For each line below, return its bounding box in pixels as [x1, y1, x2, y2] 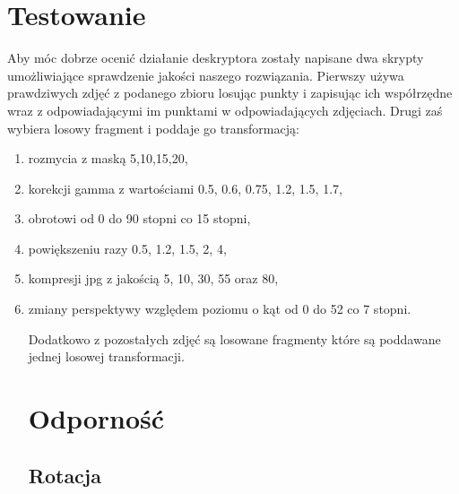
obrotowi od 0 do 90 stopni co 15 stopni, [28, 209, 251, 228]
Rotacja [28, 461, 101, 489]
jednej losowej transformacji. [28, 347, 185, 366]
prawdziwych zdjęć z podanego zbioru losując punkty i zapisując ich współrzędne [7, 83, 453, 102]
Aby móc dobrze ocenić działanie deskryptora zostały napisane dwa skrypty [7, 48, 424, 67]
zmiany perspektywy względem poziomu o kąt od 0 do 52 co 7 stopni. [28, 299, 411, 318]
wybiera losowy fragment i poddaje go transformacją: [7, 118, 299, 137]
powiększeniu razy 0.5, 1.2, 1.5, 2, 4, [28, 238, 227, 257]
